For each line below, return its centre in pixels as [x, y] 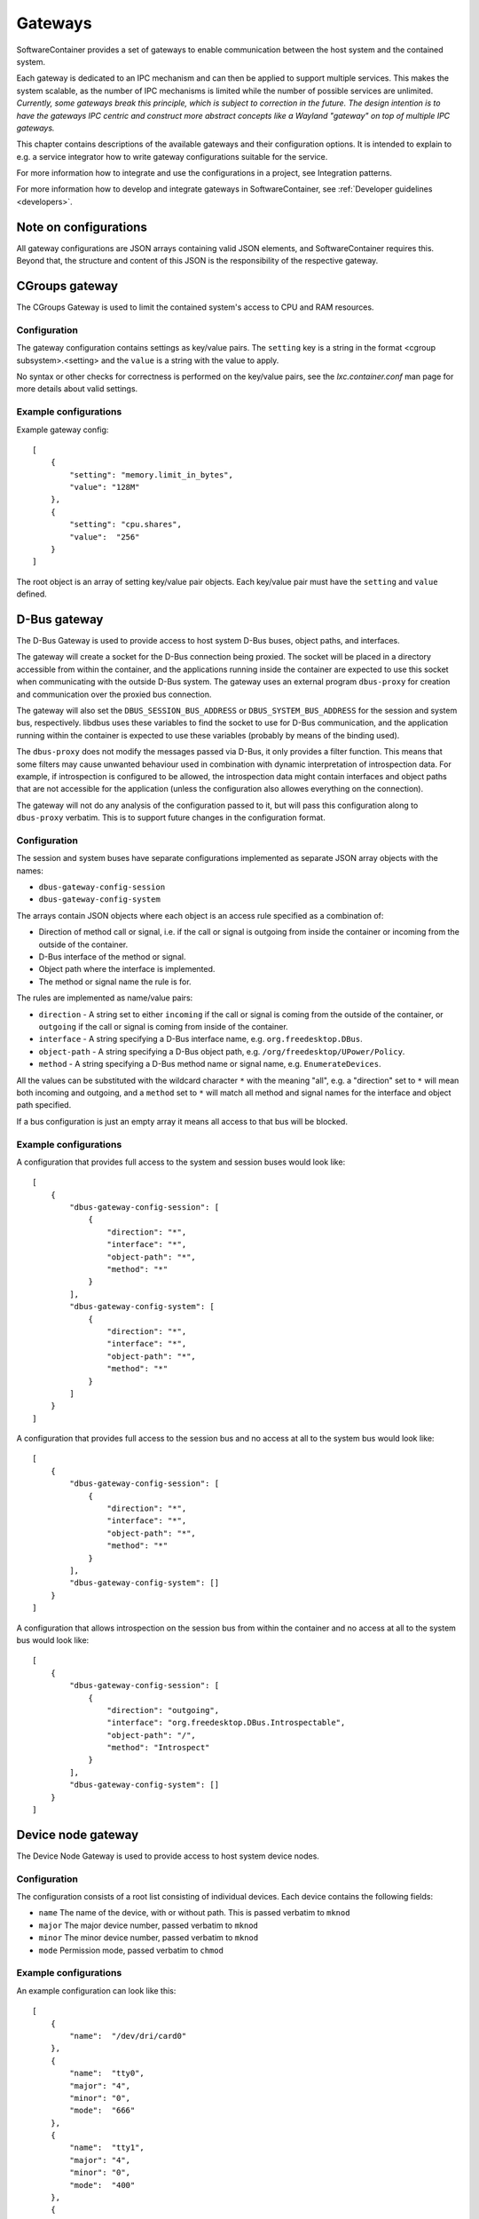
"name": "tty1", [107, 2148]
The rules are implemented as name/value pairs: [105, 998]
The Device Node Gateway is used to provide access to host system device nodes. [168, 1856]
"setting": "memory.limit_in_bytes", [152, 474]
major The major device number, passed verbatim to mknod [149, 1925]
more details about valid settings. [77, 389]
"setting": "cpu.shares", [126, 525]
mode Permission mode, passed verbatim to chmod [131, 1950]
